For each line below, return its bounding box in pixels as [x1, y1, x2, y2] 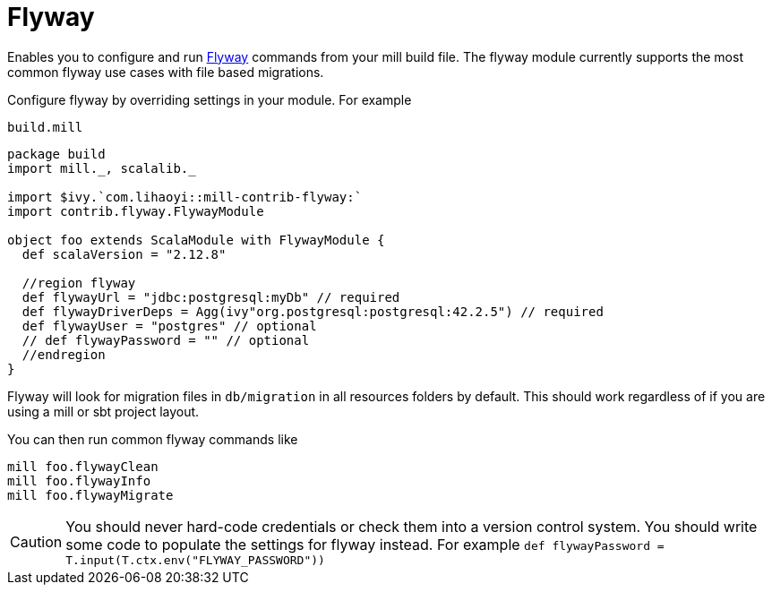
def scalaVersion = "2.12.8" [21, 246, 227, 262]
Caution [10, 533, 63, 552]
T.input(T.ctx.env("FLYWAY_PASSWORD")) [65, 553, 325, 567]
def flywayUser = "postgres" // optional [21, 318, 317, 333]
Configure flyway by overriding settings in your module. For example [7, 91, 412, 107]
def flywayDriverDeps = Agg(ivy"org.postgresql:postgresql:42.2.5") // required [21, 304, 604, 319]
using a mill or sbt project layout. [7, 403, 200, 419]
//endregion [21, 347, 106, 362]
